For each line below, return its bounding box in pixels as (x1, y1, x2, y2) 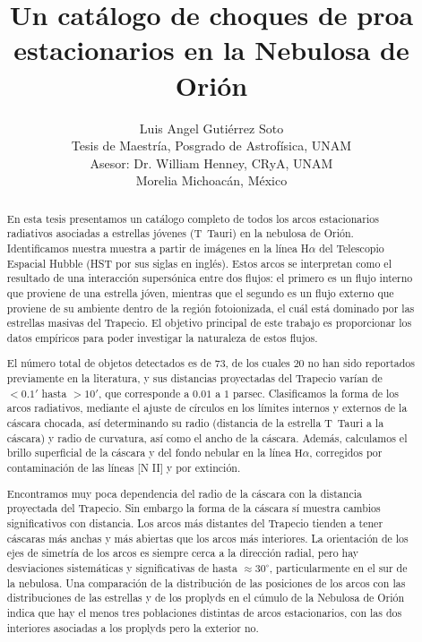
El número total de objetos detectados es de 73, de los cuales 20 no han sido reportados (6, 355, 415, 371)
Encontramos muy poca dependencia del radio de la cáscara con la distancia (6, 485, 362, 501)
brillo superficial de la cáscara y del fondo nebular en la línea (6, 445, 291, 460)
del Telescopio (319, 240, 384, 255)
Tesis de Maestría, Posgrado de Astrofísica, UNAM (71, 136, 352, 155)
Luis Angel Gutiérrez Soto (139, 118, 284, 137)
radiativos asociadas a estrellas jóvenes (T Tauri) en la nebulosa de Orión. (6, 226, 354, 241)
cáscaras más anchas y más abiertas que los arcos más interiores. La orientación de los (6, 530, 409, 545)
